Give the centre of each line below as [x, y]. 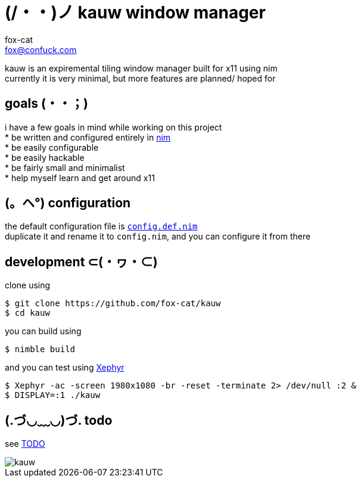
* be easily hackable [45, 157]
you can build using [43, 331]
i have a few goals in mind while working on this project [113, 127]
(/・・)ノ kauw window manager [135, 13]
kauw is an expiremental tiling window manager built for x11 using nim [141, 68]
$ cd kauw [27, 313]
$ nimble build [40, 349]
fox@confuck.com [41, 49]
